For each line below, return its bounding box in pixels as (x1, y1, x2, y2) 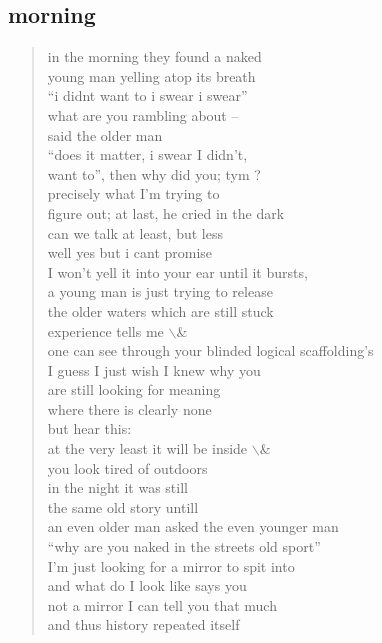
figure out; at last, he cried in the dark (47, 202, 285, 223)
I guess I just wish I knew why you (47, 359, 261, 380)
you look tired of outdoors (47, 457, 208, 478)
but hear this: (47, 418, 132, 439)
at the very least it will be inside (47, 438, 248, 459)
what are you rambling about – (47, 104, 239, 125)
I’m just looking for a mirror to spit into (47, 555, 295, 576)
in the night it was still (47, 477, 188, 498)
